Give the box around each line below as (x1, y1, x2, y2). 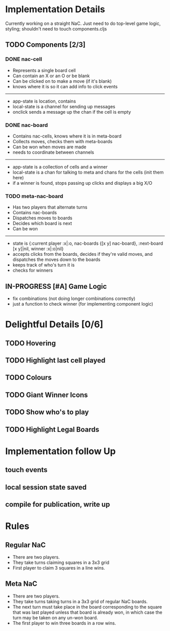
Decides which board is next (12, 220, 72, 226)
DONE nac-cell (5, 56, 42, 63)
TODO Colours (5, 373, 52, 382)
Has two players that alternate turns (12, 204, 88, 210)
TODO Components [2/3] (5, 41, 86, 49)
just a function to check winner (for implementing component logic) (12, 301, 153, 307)
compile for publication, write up (5, 500, 110, 509)
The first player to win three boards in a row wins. (12, 620, 116, 626)
